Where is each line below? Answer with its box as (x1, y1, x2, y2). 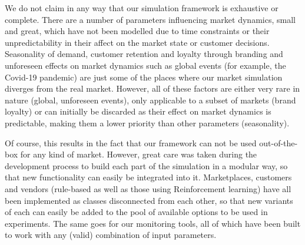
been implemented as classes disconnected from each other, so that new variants (5, 194, 293, 206)
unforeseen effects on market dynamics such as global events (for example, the (5, 59, 286, 71)
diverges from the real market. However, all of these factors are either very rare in (5, 82, 300, 95)
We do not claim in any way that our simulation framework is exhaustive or (5, 2, 279, 14)
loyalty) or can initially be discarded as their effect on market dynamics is (5, 105, 271, 118)
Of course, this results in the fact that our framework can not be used (5, 136, 257, 149)
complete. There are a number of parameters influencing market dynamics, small (5, 13, 296, 25)
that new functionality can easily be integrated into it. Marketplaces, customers (5, 171, 292, 183)
